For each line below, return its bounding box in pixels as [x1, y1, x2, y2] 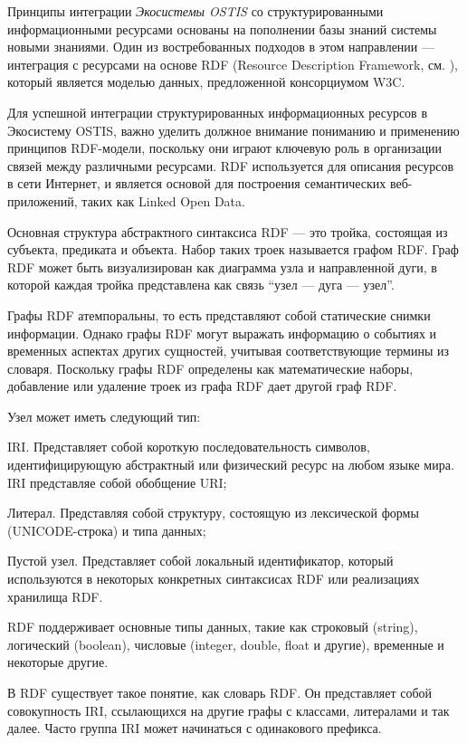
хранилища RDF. [7, 586, 103, 605]
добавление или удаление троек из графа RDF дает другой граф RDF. [7, 376, 397, 395]
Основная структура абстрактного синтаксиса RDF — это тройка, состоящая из [7, 222, 448, 241]
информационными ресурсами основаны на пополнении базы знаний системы [7, 19, 437, 38]
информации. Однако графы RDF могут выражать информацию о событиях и [7, 323, 437, 342]
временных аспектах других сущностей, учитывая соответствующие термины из [7, 341, 450, 360]
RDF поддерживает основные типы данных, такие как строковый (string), [7, 617, 418, 636]
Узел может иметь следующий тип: [7, 406, 201, 425]
